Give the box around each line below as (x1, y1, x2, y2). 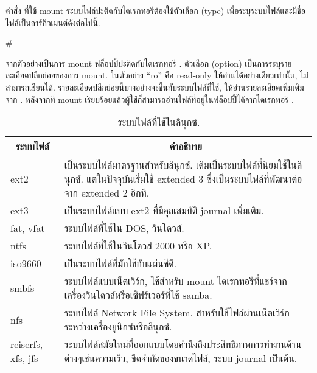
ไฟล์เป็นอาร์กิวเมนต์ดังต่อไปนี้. (5, 16, 100, 29)
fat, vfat (10, 221, 45, 235)
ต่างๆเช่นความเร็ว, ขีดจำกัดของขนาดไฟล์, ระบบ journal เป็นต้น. (64, 351, 298, 366)
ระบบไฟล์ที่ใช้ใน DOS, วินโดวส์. (64, 221, 184, 235)
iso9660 (10, 256, 41, 271)
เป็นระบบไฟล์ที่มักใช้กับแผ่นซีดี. (64, 256, 177, 271)
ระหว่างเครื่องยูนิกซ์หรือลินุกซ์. (64, 319, 172, 334)
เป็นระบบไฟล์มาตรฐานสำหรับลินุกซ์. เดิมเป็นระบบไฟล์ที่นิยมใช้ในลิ (64, 158, 302, 172)
